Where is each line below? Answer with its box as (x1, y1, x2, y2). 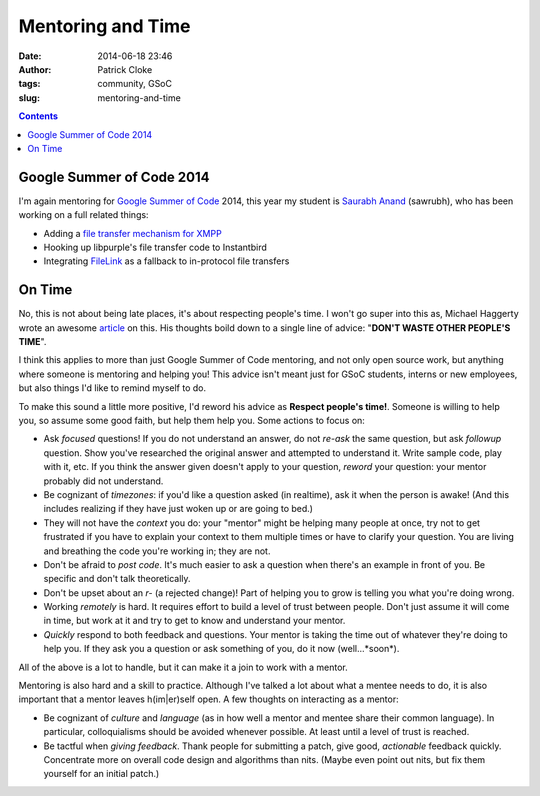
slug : (18, 91, 40, 104)
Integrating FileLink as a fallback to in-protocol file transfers (43, 255, 290, 267)
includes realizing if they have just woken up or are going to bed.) (43, 503, 314, 515)
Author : (18, 63, 52, 75)
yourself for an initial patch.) (43, 768, 160, 780)
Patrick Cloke (97, 63, 153, 75)
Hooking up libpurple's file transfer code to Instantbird (43, 241, 267, 253)
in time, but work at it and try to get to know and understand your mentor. (43, 615, 346, 627)
